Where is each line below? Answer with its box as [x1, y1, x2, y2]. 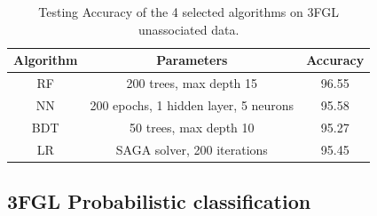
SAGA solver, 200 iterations [115, 140, 268, 158]
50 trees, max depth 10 [130, 117, 255, 136]
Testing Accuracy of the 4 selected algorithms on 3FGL [38, 3, 339, 20]
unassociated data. [137, 20, 240, 38]
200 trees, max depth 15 [126, 74, 258, 92]
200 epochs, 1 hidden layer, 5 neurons [90, 95, 295, 114]
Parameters [156, 51, 228, 69]
